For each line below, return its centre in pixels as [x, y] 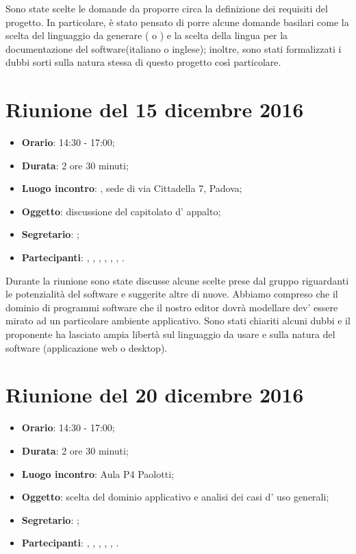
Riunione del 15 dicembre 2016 [155, 109]
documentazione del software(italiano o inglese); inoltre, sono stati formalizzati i [174, 48]
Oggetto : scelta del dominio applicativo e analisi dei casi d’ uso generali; [175, 497]
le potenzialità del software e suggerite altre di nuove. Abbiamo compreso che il [172, 294]
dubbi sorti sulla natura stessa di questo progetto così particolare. [143, 62]
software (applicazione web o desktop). [87, 347]
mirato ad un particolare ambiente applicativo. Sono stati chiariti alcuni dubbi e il [178, 321]
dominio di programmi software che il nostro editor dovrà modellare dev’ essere [172, 307]
